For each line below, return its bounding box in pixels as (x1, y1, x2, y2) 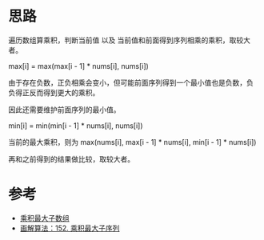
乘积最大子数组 (19, 213, 70, 222)
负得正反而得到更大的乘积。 (8, 87, 100, 97)
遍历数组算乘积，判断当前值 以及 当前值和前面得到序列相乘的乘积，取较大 (8, 35, 250, 45)
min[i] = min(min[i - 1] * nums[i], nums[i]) (8, 121, 143, 130)
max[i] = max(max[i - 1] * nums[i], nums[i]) (8, 61, 150, 70)
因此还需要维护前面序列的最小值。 (8, 105, 121, 114)
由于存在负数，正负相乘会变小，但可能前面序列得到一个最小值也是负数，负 (8, 78, 254, 87)
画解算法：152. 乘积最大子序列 (19, 223, 120, 233)
